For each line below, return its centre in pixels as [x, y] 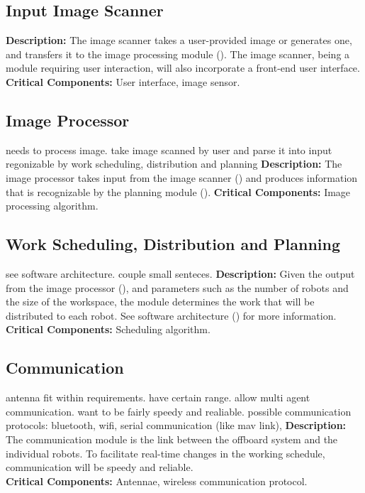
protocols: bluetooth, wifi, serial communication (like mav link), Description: [176, 425]
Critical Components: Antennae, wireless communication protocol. [157, 481]
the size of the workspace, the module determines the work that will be [160, 302]
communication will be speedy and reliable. [100, 467]
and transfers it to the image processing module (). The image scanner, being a [178, 54]
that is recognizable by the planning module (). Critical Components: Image [178, 191]
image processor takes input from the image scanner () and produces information [182, 177]
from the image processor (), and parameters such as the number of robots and [177, 287]
